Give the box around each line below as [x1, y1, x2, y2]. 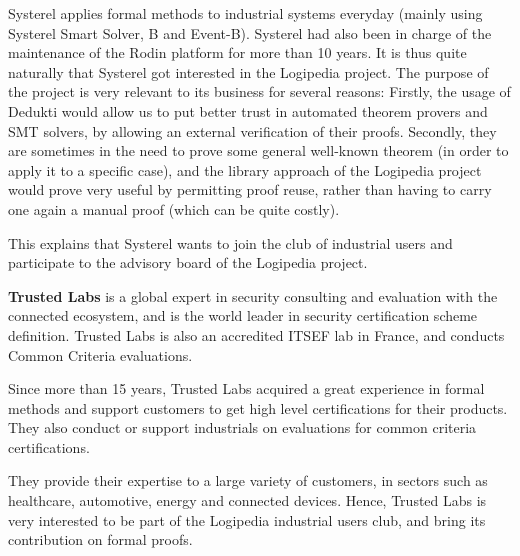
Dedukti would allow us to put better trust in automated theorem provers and [8, 100, 488, 121]
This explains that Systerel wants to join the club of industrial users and [8, 232, 453, 253]
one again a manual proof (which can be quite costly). [8, 198, 340, 219]
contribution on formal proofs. [8, 529, 193, 550]
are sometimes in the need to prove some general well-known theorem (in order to [8, 140, 509, 161]
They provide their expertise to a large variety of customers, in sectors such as [8, 470, 488, 491]
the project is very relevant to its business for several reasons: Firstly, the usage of [8, 81, 511, 102]
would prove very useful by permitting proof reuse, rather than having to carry [8, 179, 492, 200]
